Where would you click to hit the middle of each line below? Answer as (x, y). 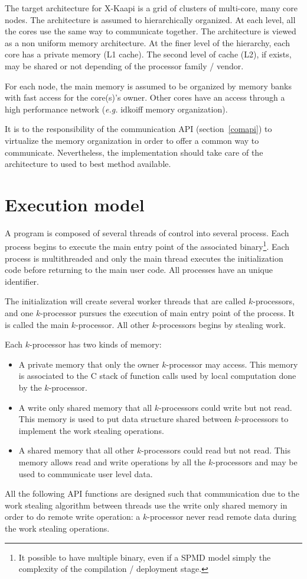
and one (19, 313)
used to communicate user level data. (86, 473)
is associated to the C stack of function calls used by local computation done (157, 376)
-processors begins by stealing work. (221, 324)
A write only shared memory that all (85, 407)
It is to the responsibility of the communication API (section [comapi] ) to (138, 129)
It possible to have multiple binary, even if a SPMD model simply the (145, 557)
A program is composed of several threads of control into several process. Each (147, 232)
